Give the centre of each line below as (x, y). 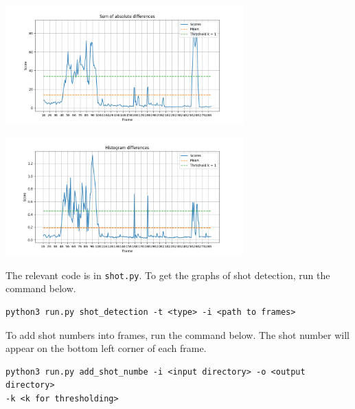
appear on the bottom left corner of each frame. (106, 348)
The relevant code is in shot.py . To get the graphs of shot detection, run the (168, 275)
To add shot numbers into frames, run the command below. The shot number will (177, 334)
